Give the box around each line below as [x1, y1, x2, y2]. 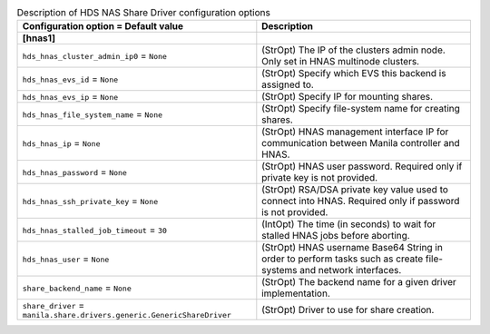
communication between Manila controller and [261, 137, 460, 150]
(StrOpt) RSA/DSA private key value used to [261, 183, 449, 196]
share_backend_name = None [22, 281, 132, 294]
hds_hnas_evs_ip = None [22, 91, 119, 103]
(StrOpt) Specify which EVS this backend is [261, 67, 446, 80]
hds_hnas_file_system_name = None [22, 108, 163, 121]
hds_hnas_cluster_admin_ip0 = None [22, 50, 168, 63]
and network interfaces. [299, 264, 402, 277]
